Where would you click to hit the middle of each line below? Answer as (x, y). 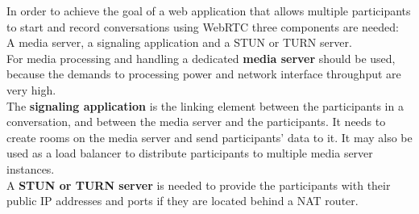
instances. (31, 168)
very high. (31, 89)
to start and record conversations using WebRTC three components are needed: (203, 26)
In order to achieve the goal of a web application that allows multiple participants (209, 10)
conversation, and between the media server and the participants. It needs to (196, 122)
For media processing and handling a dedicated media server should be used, (201, 58)
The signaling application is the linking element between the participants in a (205, 105)
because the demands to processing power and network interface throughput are (204, 74)
